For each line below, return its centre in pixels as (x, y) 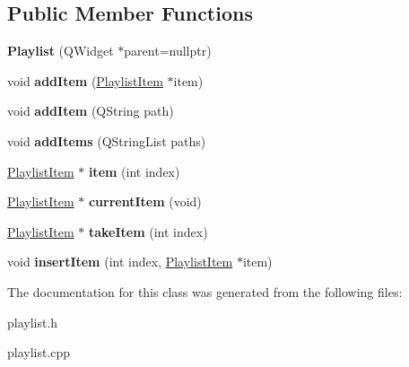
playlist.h (33, 322)
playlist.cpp (39, 352)
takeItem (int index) (148, 231)
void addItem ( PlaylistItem (85, 80)
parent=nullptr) (168, 51)
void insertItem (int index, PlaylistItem (120, 262)
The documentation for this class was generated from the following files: (205, 291)
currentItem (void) (145, 201)
